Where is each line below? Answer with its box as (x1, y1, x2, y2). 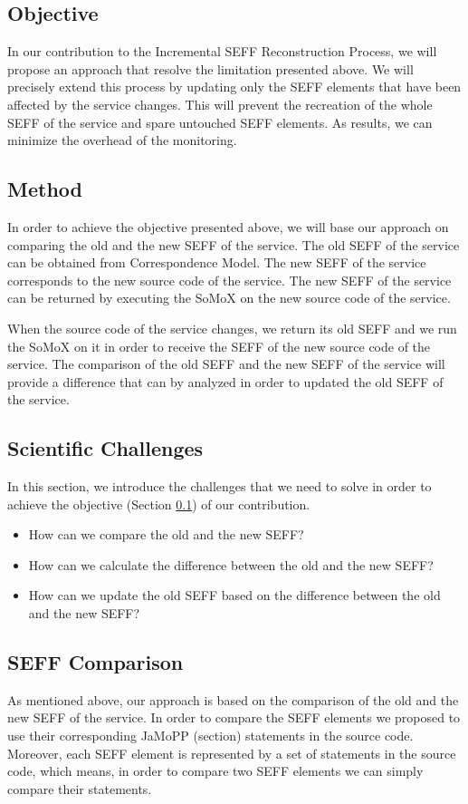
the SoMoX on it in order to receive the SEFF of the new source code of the (7, 336, 431, 355)
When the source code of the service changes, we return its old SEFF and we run (7, 318, 457, 337)
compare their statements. (7, 779, 152, 798)
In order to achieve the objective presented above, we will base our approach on (7, 217, 449, 236)
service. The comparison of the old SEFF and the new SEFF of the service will (7, 354, 445, 373)
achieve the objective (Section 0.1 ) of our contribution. (7, 494, 310, 513)
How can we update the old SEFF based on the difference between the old (28, 586, 441, 605)
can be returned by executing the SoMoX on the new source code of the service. (7, 288, 451, 307)
